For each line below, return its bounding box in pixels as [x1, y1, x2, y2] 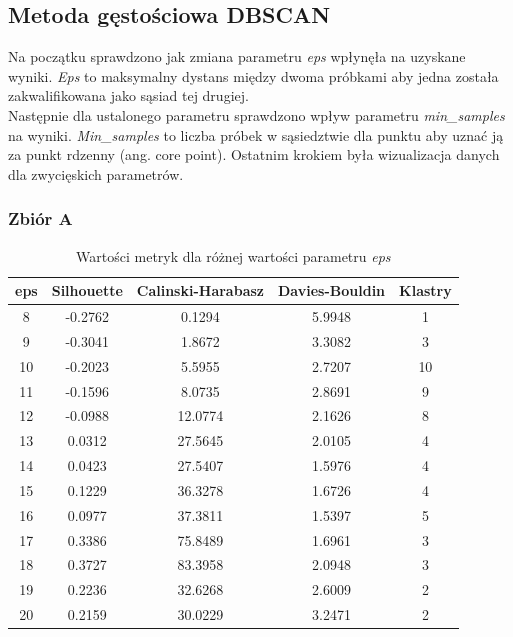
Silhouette [51, 280, 123, 301]
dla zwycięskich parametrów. [8, 163, 184, 184]
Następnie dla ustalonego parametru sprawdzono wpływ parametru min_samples [8, 104, 505, 125]
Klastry [399, 280, 452, 301]
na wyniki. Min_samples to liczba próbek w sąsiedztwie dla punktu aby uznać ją [8, 124, 504, 145]
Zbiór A [8, 206, 73, 231]
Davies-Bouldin [277, 280, 386, 301]
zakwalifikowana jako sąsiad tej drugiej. [8, 85, 249, 106]
